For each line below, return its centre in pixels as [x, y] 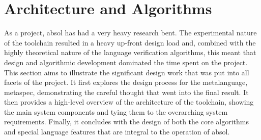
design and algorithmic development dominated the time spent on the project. [126, 62]
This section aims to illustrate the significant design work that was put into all [127, 72]
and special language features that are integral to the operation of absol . [117, 132]
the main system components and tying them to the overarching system [116, 111]
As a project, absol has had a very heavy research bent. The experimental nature [130, 33]
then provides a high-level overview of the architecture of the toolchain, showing [129, 102]
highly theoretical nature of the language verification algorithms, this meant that [130, 52]
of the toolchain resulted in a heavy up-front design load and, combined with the [130, 42]
